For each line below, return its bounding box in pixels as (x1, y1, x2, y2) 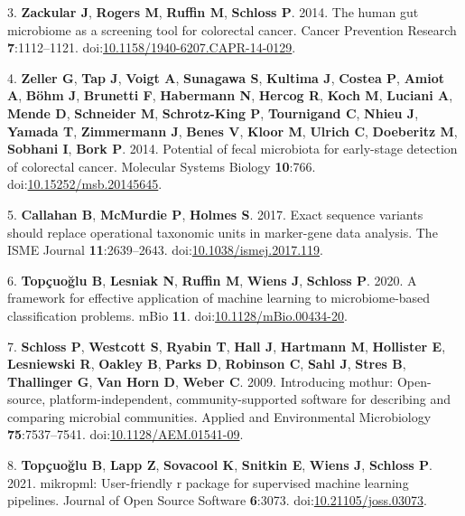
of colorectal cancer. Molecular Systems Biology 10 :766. (7, 156, 316, 175)
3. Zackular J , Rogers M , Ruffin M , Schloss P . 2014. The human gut (7, 3, 419, 21)
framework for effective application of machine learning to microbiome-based (7, 288, 431, 307)
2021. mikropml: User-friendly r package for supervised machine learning (7, 473, 409, 492)
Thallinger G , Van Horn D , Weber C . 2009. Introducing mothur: (7, 371, 394, 390)
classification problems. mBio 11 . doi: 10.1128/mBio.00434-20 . (7, 305, 348, 324)
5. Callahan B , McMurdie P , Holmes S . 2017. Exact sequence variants (7, 204, 423, 223)
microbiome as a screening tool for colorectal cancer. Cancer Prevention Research (7, 20, 457, 39)
